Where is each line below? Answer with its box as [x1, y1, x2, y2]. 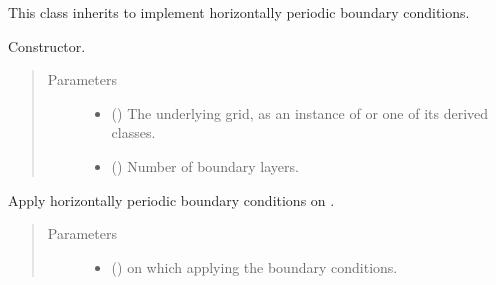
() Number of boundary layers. [111, 155, 299, 176]
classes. [111, 122, 156, 143]
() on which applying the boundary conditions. [111, 256, 398, 277]
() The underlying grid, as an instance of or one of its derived [111, 102, 489, 123]
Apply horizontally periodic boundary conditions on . [8, 189, 335, 210]
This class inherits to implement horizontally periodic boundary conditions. [8, 2, 470, 22]
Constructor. [8, 35, 86, 56]
